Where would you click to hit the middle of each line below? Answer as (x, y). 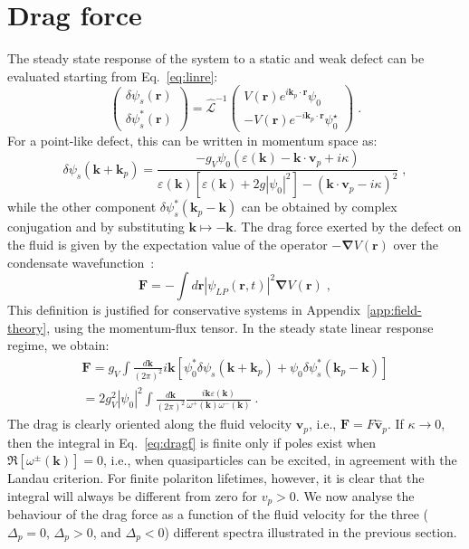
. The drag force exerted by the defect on (347, 227)
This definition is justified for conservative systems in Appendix (184, 310)
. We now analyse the (355, 495)
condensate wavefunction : (81, 262)
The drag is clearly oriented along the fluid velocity (150, 424)
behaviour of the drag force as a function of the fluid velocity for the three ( (218, 514)
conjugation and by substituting (96, 227)
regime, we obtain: (58, 345)
